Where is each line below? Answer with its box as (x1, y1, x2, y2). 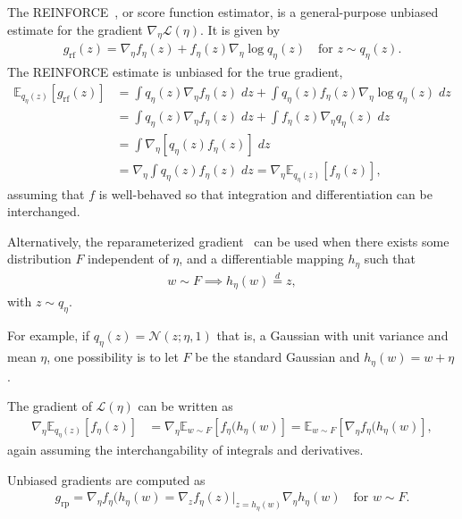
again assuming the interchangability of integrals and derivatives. (7, 440, 364, 459)
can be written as (138, 397, 233, 415)
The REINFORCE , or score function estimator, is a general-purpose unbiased (7, 3, 439, 21)
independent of (88, 249, 169, 268)
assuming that (7, 184, 85, 203)
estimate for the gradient (7, 20, 143, 38)
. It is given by (200, 20, 281, 38)
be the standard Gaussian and (195, 347, 360, 366)
